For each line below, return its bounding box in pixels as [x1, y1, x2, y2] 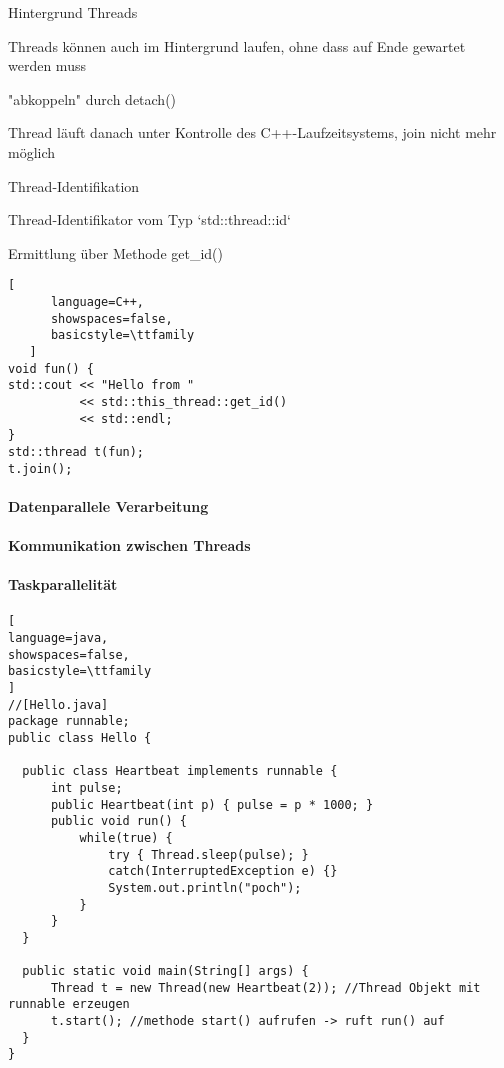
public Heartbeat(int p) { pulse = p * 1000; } [50, 797, 374, 812]
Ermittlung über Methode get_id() [8, 242, 223, 263]
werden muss [8, 55, 86, 76]
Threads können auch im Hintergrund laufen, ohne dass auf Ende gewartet [8, 35, 466, 56]
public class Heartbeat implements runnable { [22, 764, 338, 779]
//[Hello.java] [8, 697, 109, 712]
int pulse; [50, 780, 123, 795]
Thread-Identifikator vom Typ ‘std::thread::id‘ [8, 209, 291, 230]
